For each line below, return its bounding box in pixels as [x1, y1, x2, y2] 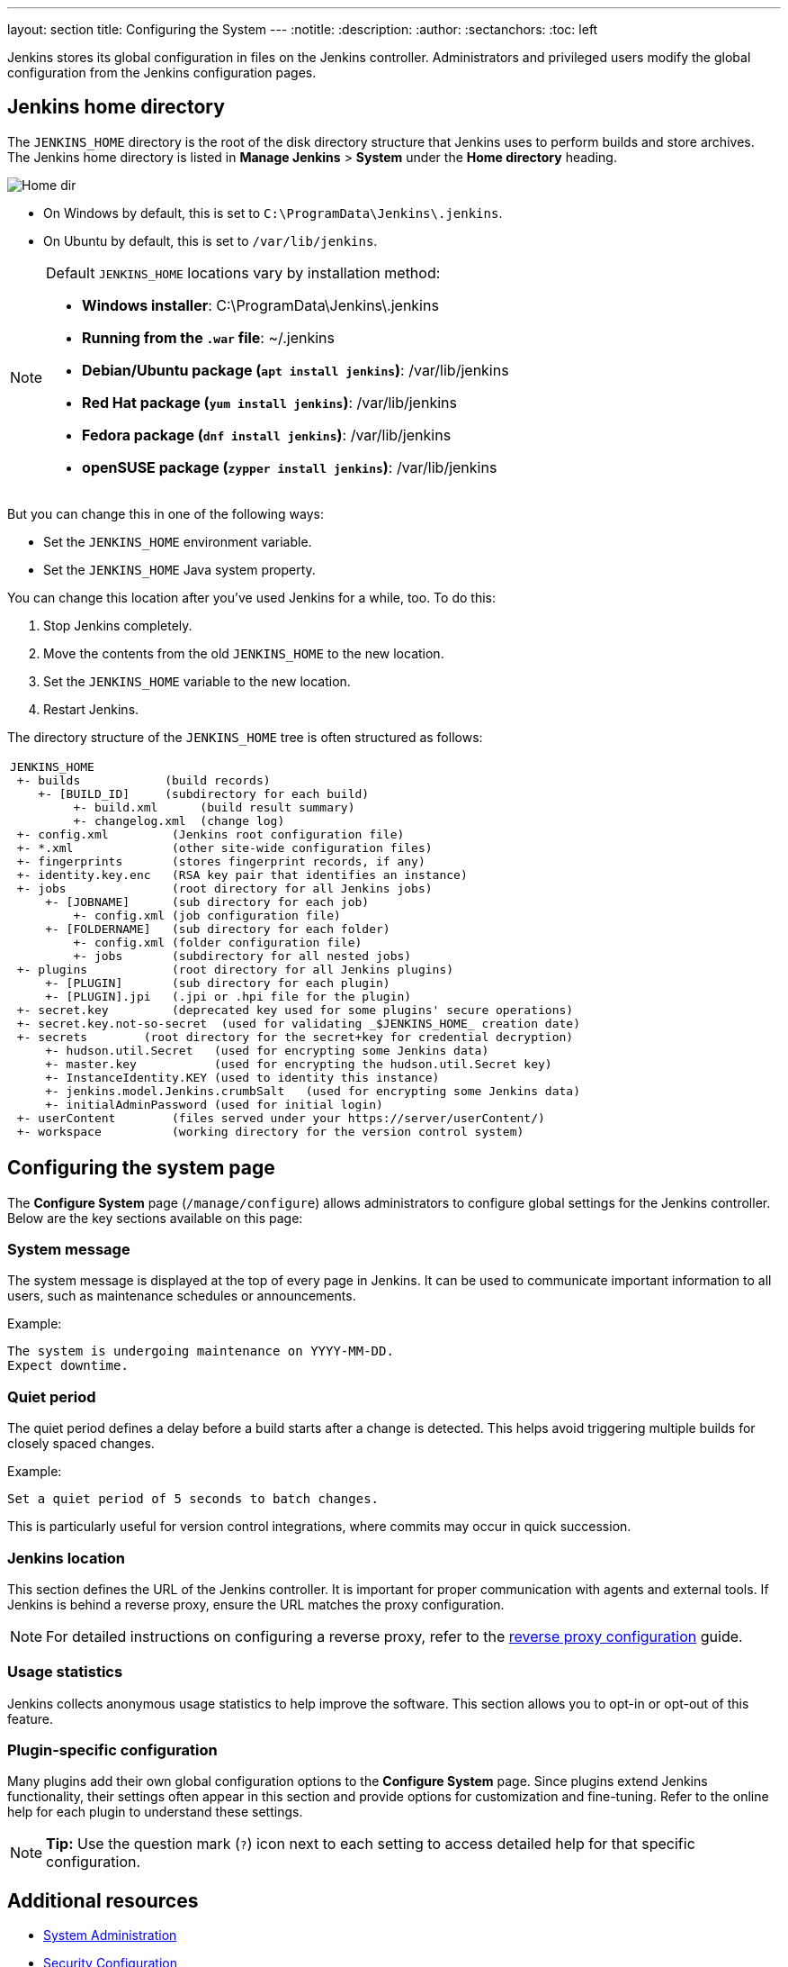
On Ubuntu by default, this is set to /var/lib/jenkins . [43, 232, 378, 249]
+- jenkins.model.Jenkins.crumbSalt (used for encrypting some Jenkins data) [45, 1083, 580, 1098]
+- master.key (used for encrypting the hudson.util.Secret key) [45, 1056, 552, 1071]
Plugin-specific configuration [7, 1741, 218, 1760]
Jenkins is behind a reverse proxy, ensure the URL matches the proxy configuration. [7, 1596, 505, 1612]
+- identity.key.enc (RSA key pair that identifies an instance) [16, 867, 468, 882]
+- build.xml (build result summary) [73, 800, 355, 814]
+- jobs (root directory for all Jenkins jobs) [16, 881, 433, 895]
